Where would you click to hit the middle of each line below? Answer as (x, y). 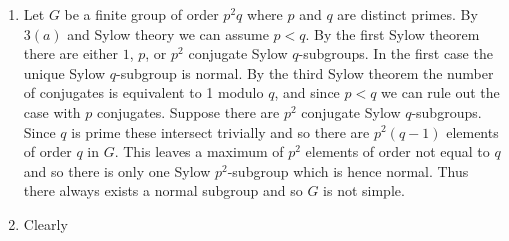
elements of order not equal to (397, 151)
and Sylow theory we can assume (168, 33)
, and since (307, 92)
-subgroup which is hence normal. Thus (348, 170)
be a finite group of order (141, 14)
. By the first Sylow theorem (392, 33)
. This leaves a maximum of (199, 151)
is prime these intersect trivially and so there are (220, 131)
